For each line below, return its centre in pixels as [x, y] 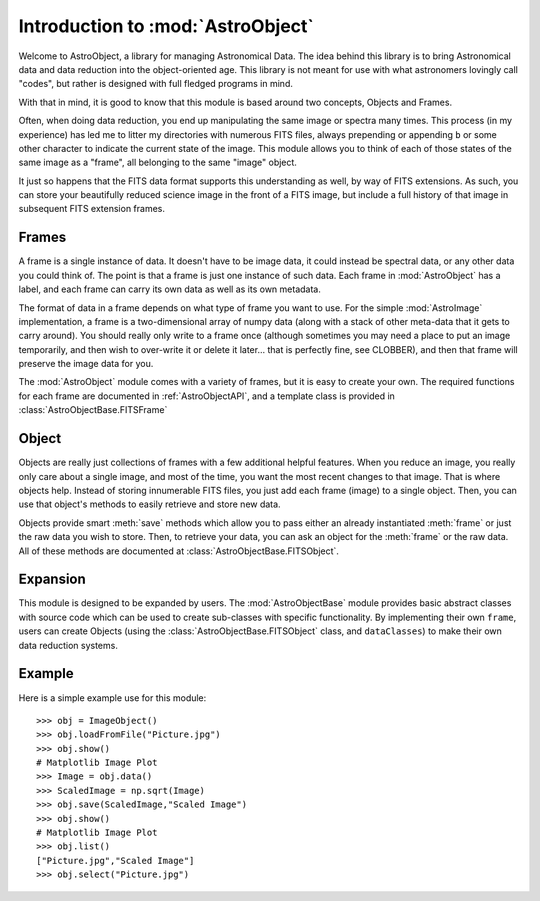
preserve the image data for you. [86, 364]
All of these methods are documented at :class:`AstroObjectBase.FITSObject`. [179, 551]
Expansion [52, 579]
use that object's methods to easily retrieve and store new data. [149, 504]
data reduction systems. [68, 645]
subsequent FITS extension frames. [91, 209]
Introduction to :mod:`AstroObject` [166, 26]
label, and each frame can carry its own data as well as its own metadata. [170, 289]
